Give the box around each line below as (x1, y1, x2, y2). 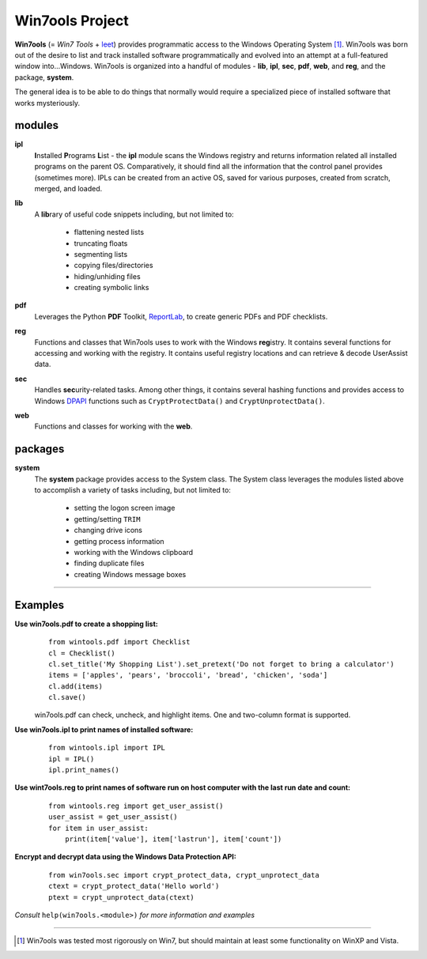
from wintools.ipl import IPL (48, 743, 166, 753)
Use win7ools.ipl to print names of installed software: (14, 724, 194, 734)
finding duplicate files (74, 558, 145, 568)
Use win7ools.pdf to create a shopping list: (14, 619, 158, 629)
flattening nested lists (74, 228, 145, 237)
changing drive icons (74, 526, 142, 535)
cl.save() (48, 693, 86, 702)
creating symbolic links (74, 283, 149, 293)
